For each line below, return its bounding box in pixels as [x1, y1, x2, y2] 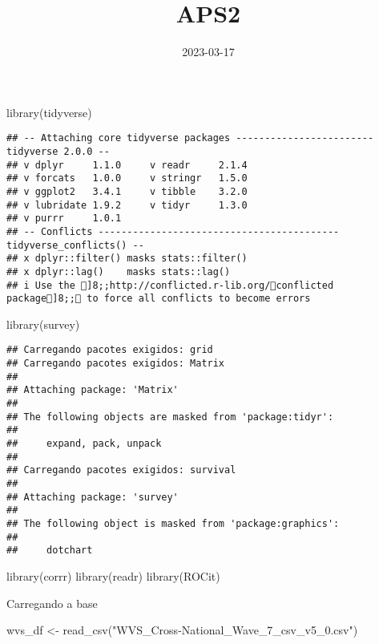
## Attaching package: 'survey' [6, 491, 179, 503]
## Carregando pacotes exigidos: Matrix [6, 358, 225, 370]
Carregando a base [6, 594, 98, 611]
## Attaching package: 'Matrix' [6, 384, 179, 396]
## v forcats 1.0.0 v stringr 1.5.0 [6, 172, 248, 184]
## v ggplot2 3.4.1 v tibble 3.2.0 [6, 185, 248, 197]
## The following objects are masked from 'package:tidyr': [6, 411, 334, 423]
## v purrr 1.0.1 [6, 213, 122, 225]
